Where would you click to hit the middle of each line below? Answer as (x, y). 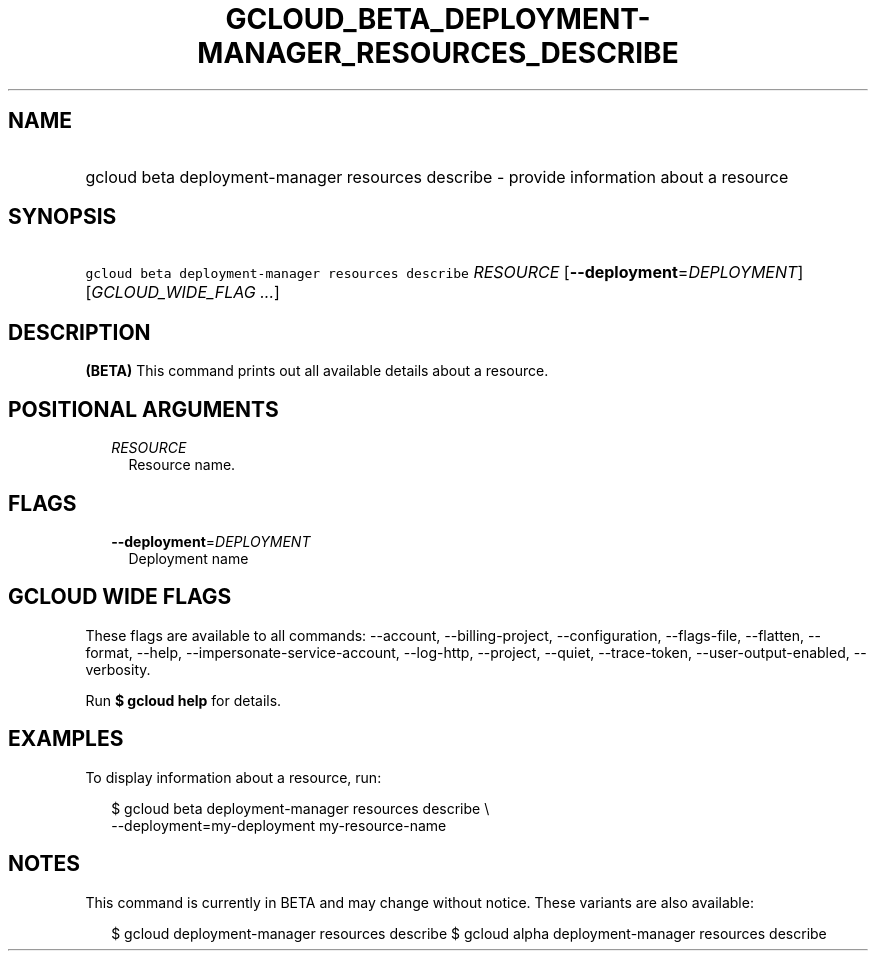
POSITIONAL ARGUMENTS (143, 409)
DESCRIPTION (79, 332)
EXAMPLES (66, 739)
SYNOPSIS (62, 217)
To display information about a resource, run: (233, 777)
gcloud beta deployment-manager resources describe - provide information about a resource (437, 176)
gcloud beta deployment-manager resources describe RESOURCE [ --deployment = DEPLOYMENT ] (444, 272)
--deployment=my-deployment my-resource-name (279, 825)
